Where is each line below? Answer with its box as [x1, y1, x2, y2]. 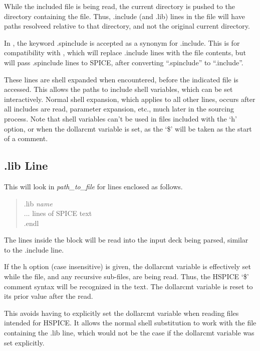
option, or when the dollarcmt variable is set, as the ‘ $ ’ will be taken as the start [4, 123, 252, 134]
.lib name [24, 198, 53, 208]
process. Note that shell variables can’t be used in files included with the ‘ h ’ [4, 113, 237, 124]
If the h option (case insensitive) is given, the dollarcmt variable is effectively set [4, 261, 251, 272]
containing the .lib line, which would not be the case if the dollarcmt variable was [4, 327, 254, 338]
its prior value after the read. [4, 291, 93, 301]
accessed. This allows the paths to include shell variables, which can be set [4, 84, 233, 94]
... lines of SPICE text [24, 208, 92, 218]
